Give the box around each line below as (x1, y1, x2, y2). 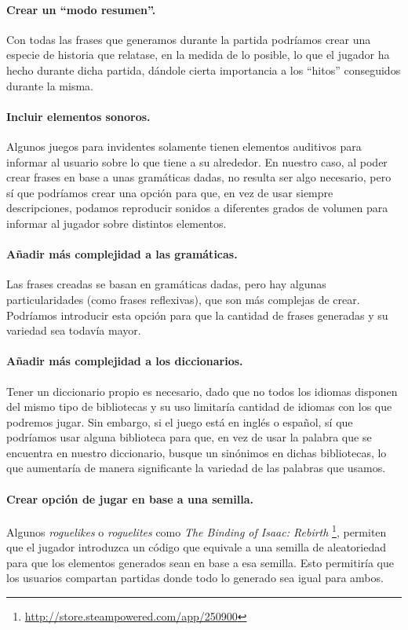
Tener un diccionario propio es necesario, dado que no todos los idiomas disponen (6, 383, 398, 399)
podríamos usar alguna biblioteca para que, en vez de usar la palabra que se (6, 429, 372, 445)
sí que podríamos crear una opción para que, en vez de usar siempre (6, 184, 333, 200)
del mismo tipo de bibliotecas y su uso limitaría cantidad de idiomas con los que (6, 398, 392, 415)
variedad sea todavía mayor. (6, 322, 141, 339)
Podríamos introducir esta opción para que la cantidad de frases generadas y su (6, 306, 388, 323)
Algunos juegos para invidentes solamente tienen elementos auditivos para (6, 137, 362, 154)
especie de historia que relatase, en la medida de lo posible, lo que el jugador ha (6, 46, 390, 63)
